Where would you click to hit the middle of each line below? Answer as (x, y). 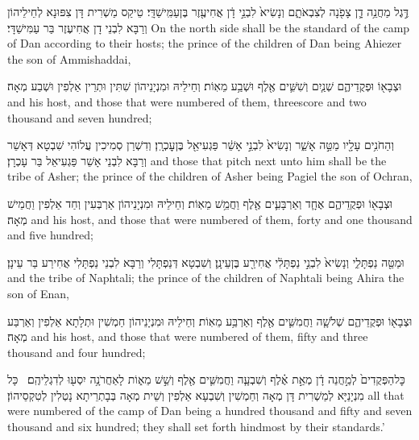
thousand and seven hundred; (80, 117)
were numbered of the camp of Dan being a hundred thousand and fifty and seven (210, 411)
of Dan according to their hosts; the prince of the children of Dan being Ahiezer (205, 43)
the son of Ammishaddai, (69, 58)
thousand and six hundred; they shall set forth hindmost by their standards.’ (196, 427)
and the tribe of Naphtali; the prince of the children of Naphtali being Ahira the (206, 278)
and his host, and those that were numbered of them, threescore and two (187, 101)
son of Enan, (38, 293)
